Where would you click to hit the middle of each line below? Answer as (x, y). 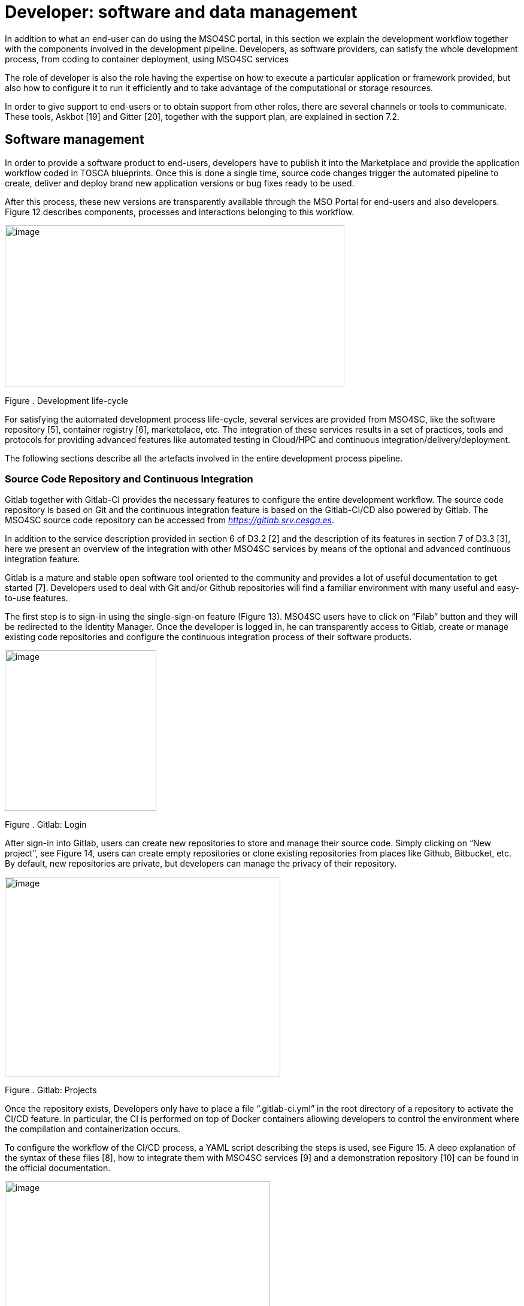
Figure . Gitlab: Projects (51, 1090)
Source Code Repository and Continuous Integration (129, 479)
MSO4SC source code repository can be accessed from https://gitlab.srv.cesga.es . (170, 520)
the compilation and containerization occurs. (93, 1129)
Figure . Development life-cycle (66, 400)
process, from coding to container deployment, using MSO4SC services (147, 59)
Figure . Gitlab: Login (46, 825)
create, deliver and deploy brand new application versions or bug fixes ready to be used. (180, 183)
